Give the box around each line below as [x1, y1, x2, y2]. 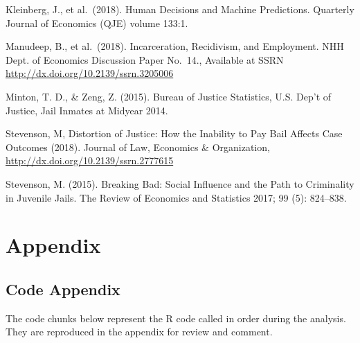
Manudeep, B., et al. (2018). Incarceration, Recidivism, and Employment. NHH [6, 39, 344, 53]
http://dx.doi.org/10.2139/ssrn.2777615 [6, 153, 174, 168]
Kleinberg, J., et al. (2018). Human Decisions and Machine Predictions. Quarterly [6, 2, 354, 16]
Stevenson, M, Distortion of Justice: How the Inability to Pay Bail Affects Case [6, 126, 343, 141]
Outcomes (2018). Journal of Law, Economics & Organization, [6, 139, 270, 154]
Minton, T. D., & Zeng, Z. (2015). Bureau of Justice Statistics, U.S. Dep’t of [6, 89, 332, 103]
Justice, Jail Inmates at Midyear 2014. [6, 103, 168, 117]
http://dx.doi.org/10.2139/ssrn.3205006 [6, 66, 174, 80]
